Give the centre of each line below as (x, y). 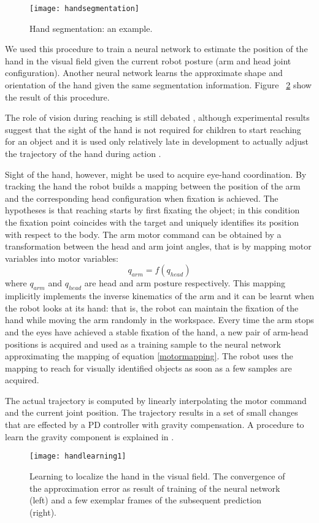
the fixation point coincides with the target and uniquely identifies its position (152, 222)
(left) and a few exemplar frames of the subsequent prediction (145, 500)
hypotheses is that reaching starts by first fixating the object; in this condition (152, 210)
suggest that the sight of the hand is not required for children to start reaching (153, 129)
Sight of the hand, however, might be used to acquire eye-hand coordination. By (156, 174)
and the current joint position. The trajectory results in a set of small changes (152, 412)
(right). (43, 512)
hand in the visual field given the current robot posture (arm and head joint (148, 60)
